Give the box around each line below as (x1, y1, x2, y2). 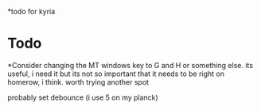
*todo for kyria (7, 7, 56, 16)
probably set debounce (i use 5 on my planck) (7, 93, 158, 102)
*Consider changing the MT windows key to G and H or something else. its (7, 60, 254, 70)
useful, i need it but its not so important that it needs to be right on (7, 69, 224, 78)
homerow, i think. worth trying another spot (7, 77, 149, 86)
